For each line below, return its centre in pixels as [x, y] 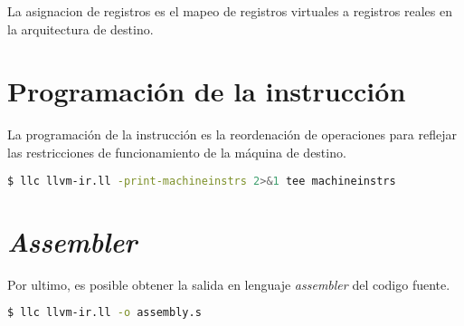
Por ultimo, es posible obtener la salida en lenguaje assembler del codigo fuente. [229, 284]
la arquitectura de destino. [80, 29]
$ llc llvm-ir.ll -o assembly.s [104, 313]
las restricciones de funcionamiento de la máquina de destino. [177, 152]
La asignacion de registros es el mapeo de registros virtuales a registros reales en [230, 11]
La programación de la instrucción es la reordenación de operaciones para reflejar [232, 134]
